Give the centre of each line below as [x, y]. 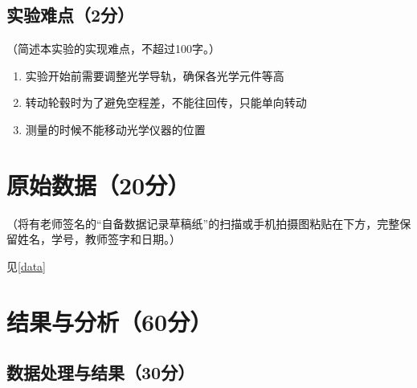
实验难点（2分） [71, 15]
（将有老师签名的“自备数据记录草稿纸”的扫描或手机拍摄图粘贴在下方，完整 [203, 223]
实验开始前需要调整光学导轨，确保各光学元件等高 [155, 75]
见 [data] [27, 265]
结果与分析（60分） [110, 321]
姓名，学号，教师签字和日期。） [99, 239]
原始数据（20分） [98, 184]
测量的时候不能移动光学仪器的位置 [115, 129]
